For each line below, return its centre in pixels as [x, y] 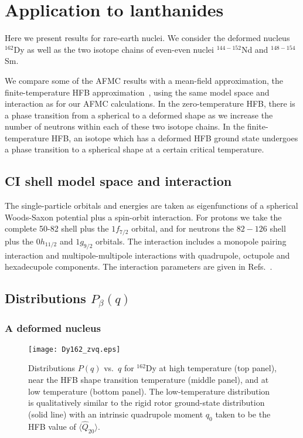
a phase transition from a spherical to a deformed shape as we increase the [139, 115]
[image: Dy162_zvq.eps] [74, 349]
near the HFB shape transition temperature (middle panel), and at [149, 379]
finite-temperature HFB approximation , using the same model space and [137, 92]
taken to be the [243, 414]
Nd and [255, 49]
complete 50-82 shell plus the [57, 228]
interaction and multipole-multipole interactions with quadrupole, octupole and [147, 255]
